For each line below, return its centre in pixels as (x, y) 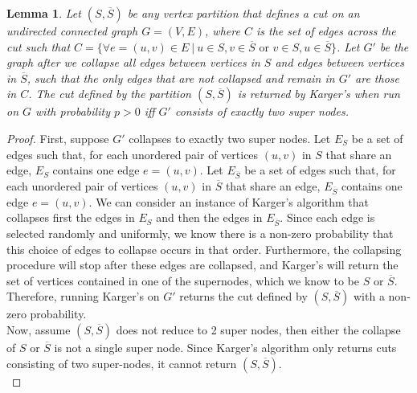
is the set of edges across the (326, 31)
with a (369, 296)
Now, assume (39, 329)
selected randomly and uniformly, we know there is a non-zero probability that (200, 233)
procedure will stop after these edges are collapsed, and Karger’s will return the (202, 265)
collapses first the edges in (71, 217)
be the (394, 46)
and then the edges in (209, 217)
